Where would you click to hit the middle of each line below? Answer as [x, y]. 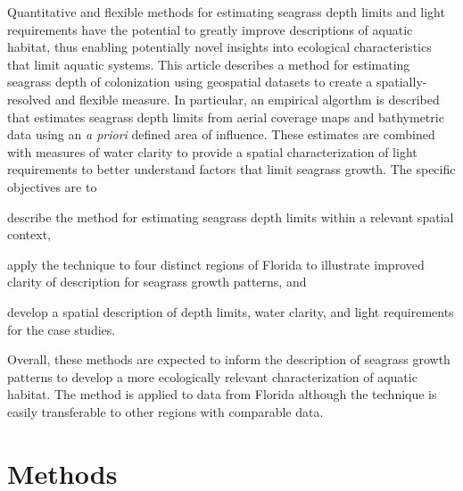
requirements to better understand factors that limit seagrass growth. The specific [231, 169]
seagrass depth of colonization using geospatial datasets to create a [190, 82]
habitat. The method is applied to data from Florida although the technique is [222, 394]
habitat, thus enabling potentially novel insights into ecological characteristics [219, 47]
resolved [29, 99]
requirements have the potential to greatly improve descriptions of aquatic [210, 29]
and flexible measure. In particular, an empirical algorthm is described [247, 99]
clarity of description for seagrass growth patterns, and [157, 282]
